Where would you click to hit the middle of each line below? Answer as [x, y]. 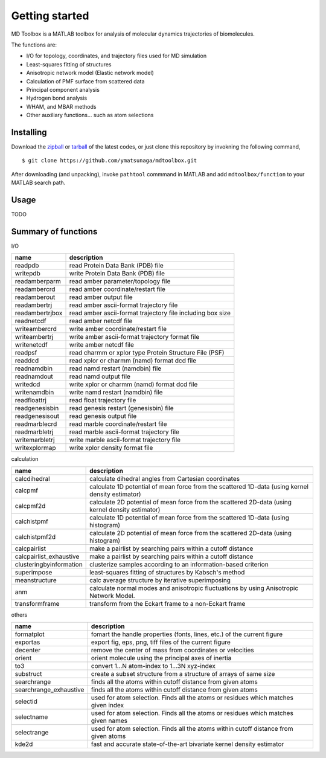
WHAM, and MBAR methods [61, 106]
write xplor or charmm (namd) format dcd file [133, 385]
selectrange [32, 733]
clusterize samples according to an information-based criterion [179, 564]
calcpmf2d [30, 506]
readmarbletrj [34, 432]
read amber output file [101, 297]
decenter [28, 650]
